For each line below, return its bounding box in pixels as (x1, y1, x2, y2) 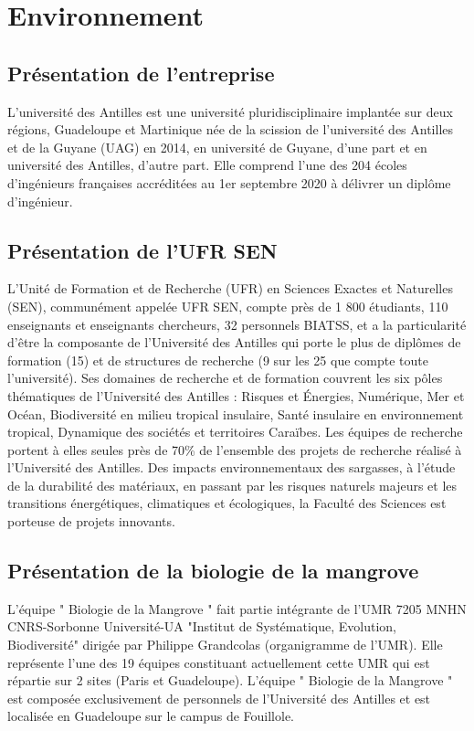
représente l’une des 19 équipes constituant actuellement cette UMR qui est (7, 652, 430, 672)
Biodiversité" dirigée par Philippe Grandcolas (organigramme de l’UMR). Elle (7, 635, 443, 654)
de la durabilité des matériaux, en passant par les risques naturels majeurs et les (7, 475, 458, 494)
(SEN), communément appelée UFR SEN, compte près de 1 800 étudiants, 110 (7, 296, 448, 315)
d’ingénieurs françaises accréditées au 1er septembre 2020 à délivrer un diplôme (7, 173, 451, 192)
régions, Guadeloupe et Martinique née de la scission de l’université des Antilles (7, 120, 454, 139)
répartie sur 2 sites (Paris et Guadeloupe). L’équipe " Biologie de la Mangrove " (7, 671, 453, 690)
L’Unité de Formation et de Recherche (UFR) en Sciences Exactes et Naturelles (7, 279, 453, 298)
